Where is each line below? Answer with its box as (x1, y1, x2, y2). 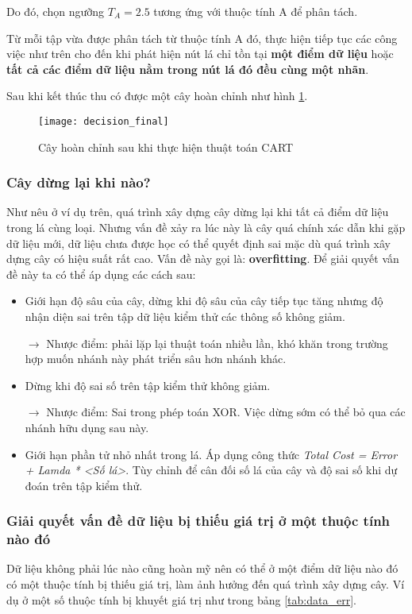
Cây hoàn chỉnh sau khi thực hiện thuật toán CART (38, 138, 294, 155)
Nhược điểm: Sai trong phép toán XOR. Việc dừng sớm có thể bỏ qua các (46, 404, 406, 420)
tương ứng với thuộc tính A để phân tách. (153, 3, 358, 19)
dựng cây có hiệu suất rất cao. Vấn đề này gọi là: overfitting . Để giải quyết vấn (6, 250, 399, 267)
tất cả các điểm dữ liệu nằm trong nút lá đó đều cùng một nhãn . (6, 60, 369, 77)
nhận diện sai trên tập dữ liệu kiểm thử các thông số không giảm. (25, 308, 345, 324)
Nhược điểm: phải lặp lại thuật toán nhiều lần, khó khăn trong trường (46, 334, 388, 351)
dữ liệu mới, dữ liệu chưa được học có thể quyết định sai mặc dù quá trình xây (6, 234, 391, 251)
